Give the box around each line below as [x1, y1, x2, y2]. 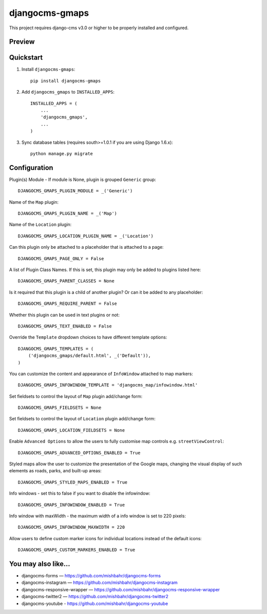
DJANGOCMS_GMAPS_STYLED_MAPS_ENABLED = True [18, 479, 128, 485]
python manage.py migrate [30, 151, 93, 156]
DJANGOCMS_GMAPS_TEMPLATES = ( [18, 346, 94, 351]
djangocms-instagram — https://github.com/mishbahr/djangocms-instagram [21, 580, 178, 586]
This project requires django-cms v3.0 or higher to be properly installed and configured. [9, 25, 189, 31]
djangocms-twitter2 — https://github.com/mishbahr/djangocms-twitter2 [21, 594, 169, 600]
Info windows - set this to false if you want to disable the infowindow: [9, 491, 150, 497]
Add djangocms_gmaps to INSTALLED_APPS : [21, 89, 115, 95]
